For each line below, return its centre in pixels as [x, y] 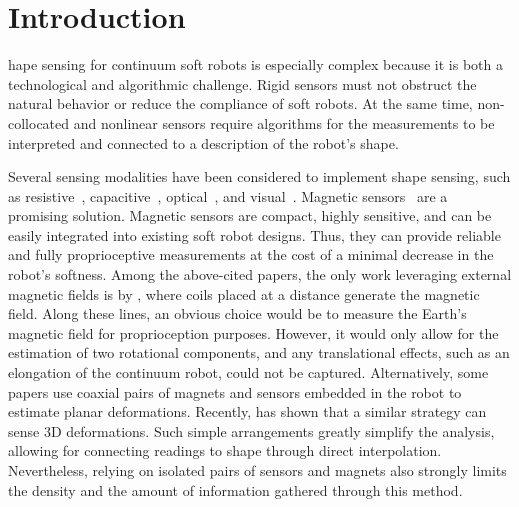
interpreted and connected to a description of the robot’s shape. [203, 142]
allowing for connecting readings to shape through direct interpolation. [225, 450]
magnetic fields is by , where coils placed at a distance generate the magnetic [244, 293]
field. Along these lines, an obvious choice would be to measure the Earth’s [237, 313]
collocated [39, 122]
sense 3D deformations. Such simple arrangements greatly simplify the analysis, [251, 430]
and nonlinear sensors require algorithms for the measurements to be [284, 122]
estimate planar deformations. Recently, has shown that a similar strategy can [247, 411]
